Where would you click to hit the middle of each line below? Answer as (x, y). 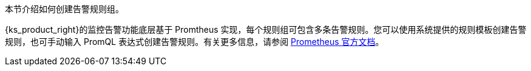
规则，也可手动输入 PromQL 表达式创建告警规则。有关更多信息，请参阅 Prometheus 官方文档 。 (194, 42)
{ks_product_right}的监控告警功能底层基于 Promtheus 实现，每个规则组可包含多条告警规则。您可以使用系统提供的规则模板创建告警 (266, 29)
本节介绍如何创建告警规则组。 (64, 9)
